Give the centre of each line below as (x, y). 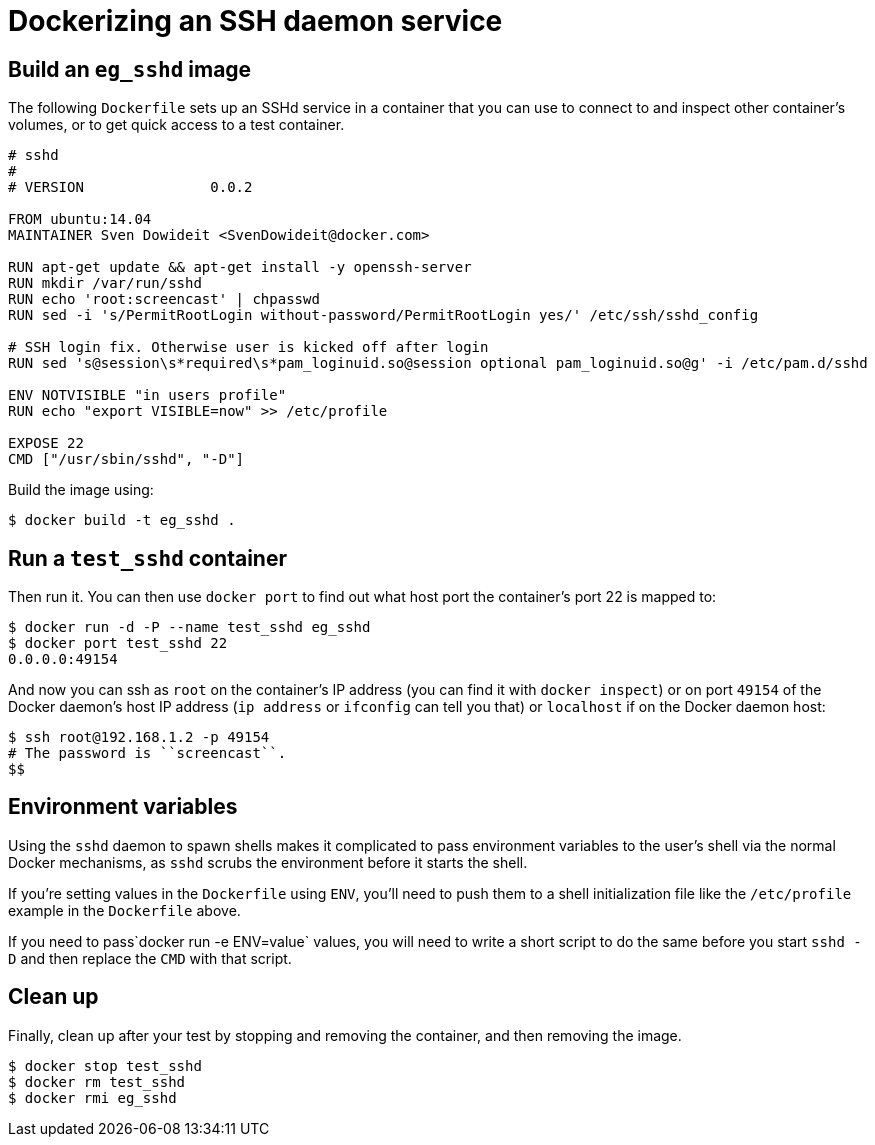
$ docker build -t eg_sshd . (122, 520)
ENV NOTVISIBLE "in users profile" (147, 395)
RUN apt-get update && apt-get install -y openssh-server (240, 267)
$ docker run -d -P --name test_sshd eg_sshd (189, 627)
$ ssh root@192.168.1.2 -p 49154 (139, 737)
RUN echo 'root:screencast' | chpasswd (164, 299)
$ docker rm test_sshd (97, 1081)
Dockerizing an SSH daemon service (255, 21)
